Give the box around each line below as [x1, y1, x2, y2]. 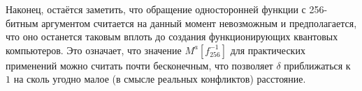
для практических [230, 42, 305, 57]
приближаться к [284, 58, 351, 72]
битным [6, 15, 38, 30]
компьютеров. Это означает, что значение [6, 42, 182, 57]
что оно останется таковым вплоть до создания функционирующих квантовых [6, 29, 338, 44]
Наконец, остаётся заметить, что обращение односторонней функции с [6, 2, 306, 16]
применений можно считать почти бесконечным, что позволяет [6, 58, 273, 72]
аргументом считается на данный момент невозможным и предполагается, [41, 15, 357, 30]
